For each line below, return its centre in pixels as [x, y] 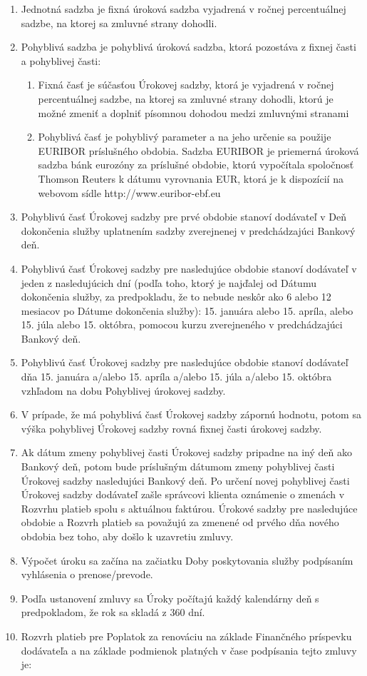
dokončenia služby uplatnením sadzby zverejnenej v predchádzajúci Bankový [188, 230]
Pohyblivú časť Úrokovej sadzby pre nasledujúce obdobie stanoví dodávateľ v [189, 268]
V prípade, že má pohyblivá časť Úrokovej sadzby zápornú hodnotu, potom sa [191, 414]
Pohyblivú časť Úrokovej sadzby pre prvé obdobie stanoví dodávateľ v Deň [183, 217]
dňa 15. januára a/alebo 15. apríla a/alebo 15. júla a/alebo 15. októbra [176, 377]
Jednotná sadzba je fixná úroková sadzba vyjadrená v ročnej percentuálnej [183, 9]
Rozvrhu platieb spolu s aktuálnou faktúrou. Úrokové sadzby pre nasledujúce [189, 508]
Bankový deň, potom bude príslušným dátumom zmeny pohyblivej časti [178, 466]
